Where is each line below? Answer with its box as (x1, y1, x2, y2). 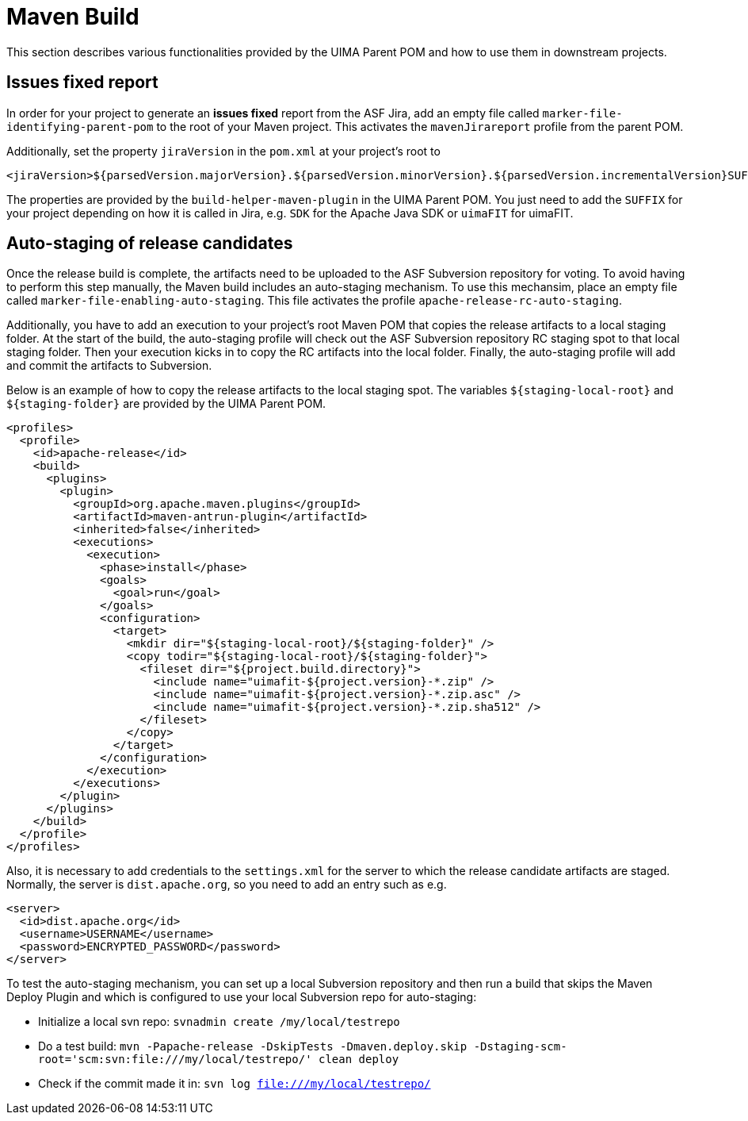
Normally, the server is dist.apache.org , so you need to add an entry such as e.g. (6, 877, 447, 892)
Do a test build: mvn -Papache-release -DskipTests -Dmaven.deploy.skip (38, 1039, 467, 1054)
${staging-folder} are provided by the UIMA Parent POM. (6, 397, 326, 411)
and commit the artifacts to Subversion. (6, 359, 212, 373)
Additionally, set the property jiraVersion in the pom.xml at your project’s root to (6, 144, 441, 158)
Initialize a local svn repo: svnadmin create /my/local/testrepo (38, 1015, 400, 1029)
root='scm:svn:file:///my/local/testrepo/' (38, 1053, 312, 1066)
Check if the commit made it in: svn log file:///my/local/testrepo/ (38, 1077, 431, 1091)
